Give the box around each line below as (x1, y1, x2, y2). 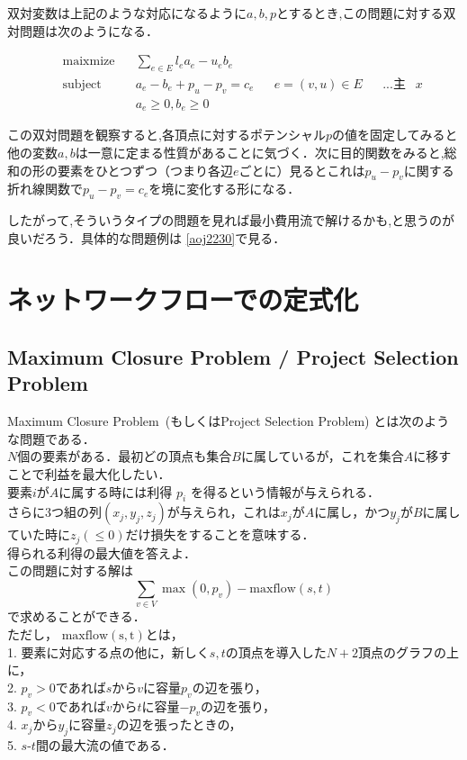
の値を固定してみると (331, 125, 458, 144)
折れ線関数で (7, 179, 83, 198)
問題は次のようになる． (19, 21, 158, 40)
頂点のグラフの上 (358, 642, 460, 661)
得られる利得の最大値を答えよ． (7, 543, 196, 562)
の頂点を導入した (225, 642, 327, 661)
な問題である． (7, 429, 95, 448)
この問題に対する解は (7, 561, 133, 580)
